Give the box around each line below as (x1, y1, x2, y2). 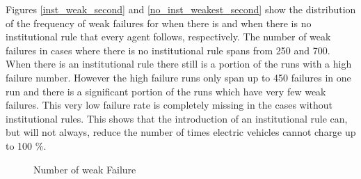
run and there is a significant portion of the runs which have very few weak (6, 84, 326, 98)
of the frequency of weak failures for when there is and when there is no (6, 15, 312, 30)
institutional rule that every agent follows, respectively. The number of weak (6, 29, 331, 44)
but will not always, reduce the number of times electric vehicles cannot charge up (6, 125, 356, 139)
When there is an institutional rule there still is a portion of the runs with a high (6, 56, 352, 71)
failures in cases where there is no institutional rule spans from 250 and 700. (6, 42, 330, 57)
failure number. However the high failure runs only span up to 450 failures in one (6, 70, 351, 84)
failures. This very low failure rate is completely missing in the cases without (6, 98, 333, 112)
